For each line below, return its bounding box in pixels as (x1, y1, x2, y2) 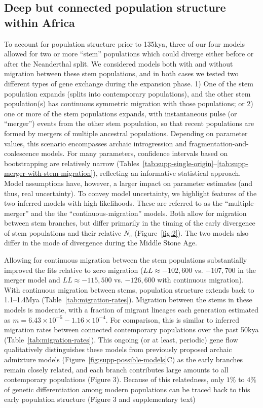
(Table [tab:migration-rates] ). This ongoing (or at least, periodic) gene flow (4, 334, 238, 344)
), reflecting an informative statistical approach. (93, 168, 241, 178)
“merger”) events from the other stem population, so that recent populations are (4, 118, 254, 129)
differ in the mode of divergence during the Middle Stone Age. (4, 237, 197, 248)
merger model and (4, 274, 60, 285)
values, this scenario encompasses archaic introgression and (4, 138, 187, 148)
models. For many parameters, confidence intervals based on (41, 148, 228, 159)
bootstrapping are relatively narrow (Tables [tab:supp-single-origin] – (4, 158, 217, 168)
